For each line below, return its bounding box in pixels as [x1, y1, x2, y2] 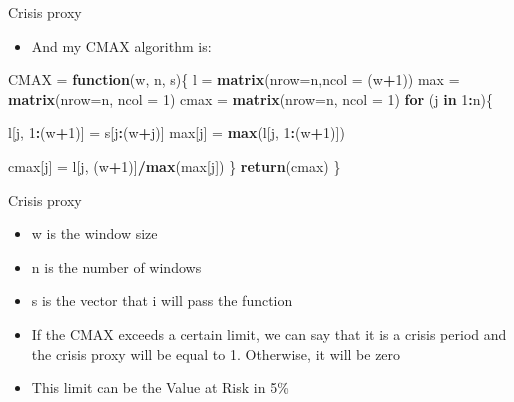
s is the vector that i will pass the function [31, 290, 293, 311]
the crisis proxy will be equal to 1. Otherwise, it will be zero [31, 343, 401, 364]
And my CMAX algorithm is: [31, 35, 212, 56]
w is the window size [31, 223, 158, 244]
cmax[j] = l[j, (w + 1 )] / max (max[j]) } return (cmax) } [8, 155, 341, 176]
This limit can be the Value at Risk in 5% [31, 377, 289, 398]
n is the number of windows [31, 256, 202, 277]
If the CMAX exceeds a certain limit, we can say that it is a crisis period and [31, 323, 507, 344]
